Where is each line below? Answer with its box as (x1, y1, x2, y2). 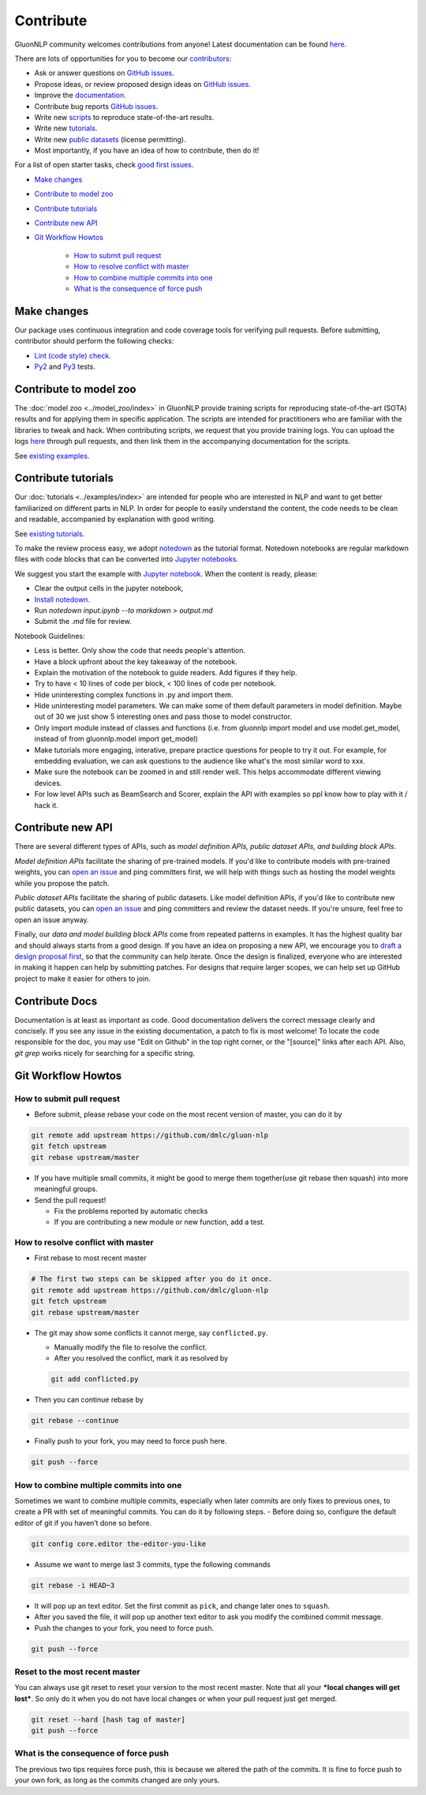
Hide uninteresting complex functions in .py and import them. (34, 689, 234, 699)
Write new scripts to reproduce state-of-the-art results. (34, 112, 215, 122)
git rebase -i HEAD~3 (31, 1580, 115, 1590)
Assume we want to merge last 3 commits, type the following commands (34, 1560, 271, 1569)
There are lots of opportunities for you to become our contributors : (14, 54, 232, 63)
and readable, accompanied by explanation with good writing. (14, 514, 216, 524)
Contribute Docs (14, 994, 98, 1008)
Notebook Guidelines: (14, 631, 86, 640)
